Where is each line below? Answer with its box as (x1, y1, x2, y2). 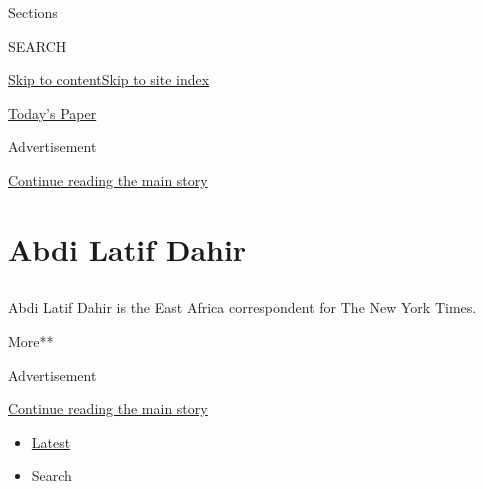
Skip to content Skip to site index (8, 69, 210, 90)
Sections (8, 2, 58, 22)
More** (8, 330, 54, 351)
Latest (31, 431, 71, 452)
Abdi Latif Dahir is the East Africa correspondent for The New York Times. (8, 297, 477, 318)
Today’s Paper (8, 102, 97, 123)
